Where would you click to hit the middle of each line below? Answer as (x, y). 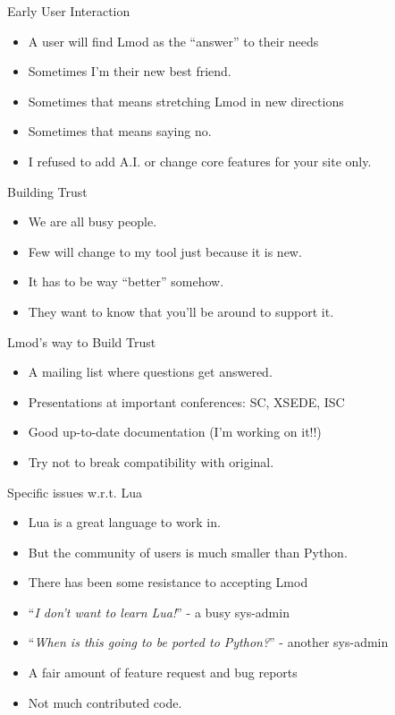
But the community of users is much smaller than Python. (188, 552)
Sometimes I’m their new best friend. (130, 71)
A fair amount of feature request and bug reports (163, 672)
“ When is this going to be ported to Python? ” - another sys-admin (208, 642)
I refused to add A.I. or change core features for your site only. (200, 161)
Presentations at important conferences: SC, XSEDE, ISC (186, 401)
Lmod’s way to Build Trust (82, 341)
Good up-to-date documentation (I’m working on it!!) (175, 432)
